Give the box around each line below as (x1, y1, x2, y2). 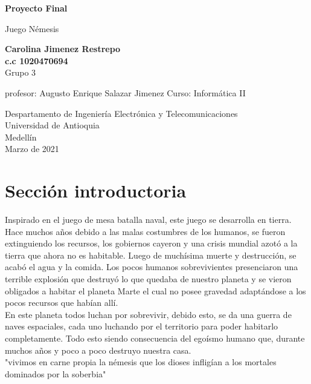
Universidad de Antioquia (5, 119, 100, 131)
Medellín (5, 130, 37, 143)
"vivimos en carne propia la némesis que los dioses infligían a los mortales (5, 356, 277, 368)
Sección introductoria (5, 178, 187, 203)
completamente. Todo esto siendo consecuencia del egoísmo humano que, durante (5, 332, 305, 344)
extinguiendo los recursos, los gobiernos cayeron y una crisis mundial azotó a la (5, 237, 298, 250)
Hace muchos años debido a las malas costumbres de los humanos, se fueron (5, 225, 286, 237)
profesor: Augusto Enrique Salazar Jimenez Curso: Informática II (5, 86, 246, 99)
